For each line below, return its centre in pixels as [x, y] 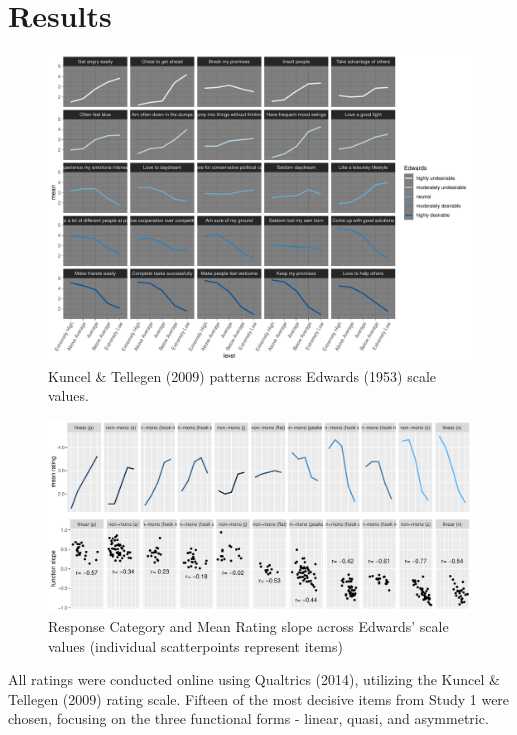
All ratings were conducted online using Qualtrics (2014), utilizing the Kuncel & [254, 679]
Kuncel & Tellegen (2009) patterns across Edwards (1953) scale [242, 375]
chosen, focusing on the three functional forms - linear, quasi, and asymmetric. [248, 718]
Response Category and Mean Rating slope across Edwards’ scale [248, 626]
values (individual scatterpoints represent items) [195, 645]
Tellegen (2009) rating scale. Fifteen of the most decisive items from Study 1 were [259, 698]
